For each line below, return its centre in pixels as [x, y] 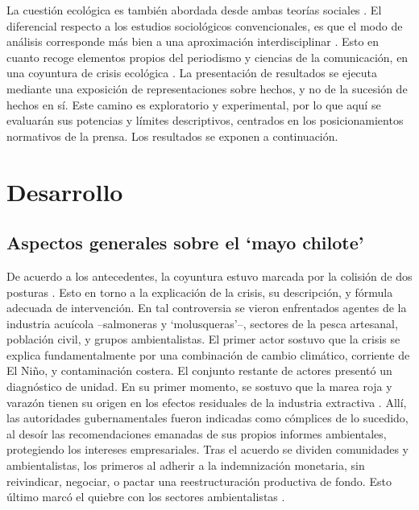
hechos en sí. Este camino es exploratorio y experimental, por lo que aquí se [194, 104]
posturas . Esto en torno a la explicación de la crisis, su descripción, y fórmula [200, 292]
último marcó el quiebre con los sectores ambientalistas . [146, 497]
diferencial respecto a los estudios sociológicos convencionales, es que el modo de [205, 25]
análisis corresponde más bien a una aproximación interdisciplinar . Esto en [193, 41]
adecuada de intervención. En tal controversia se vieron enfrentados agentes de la [207, 308]
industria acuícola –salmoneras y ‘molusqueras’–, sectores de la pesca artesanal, [202, 323]
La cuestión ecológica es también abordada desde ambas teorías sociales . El [194, 10]
